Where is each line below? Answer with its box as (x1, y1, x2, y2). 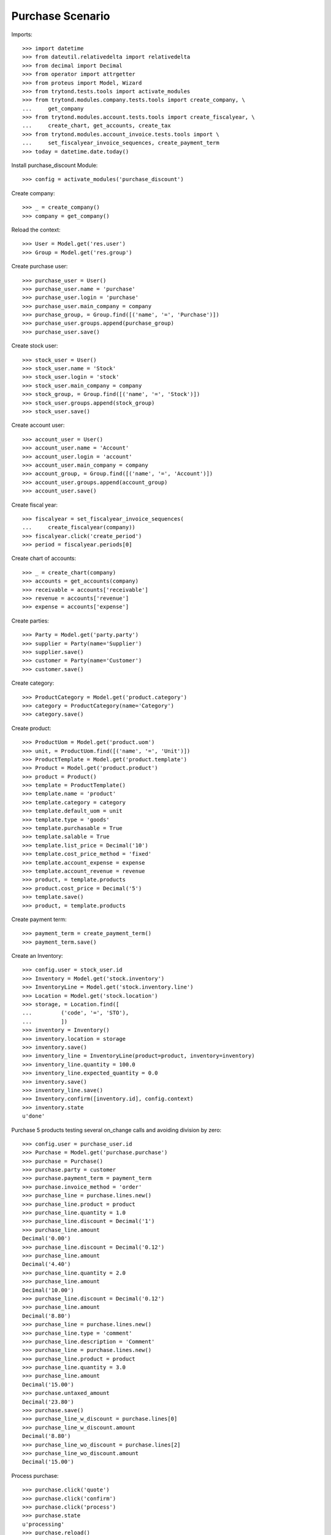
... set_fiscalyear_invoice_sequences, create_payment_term (22, 139, 220, 147)
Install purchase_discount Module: (11, 161, 98, 169)
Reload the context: (11, 226, 61, 233)
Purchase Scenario (11, 9, 110, 23)
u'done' (22, 1113, 45, 1120)
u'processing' (22, 1520, 64, 1528)
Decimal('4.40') (22, 1261, 71, 1268)
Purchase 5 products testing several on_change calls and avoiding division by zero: (11, 1126, 222, 1133)
